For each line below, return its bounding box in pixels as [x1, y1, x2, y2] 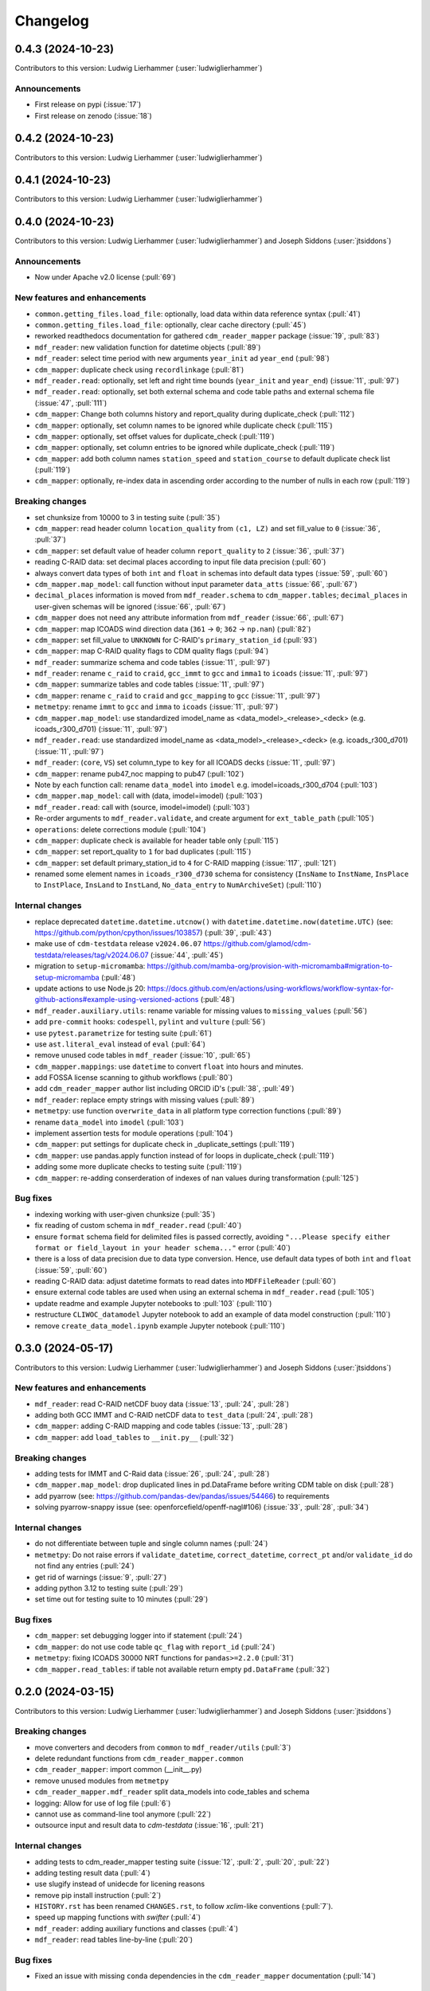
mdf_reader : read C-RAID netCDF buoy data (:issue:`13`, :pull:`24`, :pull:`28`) [34, 1398, 290, 1409]
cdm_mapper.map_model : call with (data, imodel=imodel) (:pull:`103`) [34, 791, 263, 800]
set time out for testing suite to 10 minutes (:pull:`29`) [34, 1594, 209, 1604]
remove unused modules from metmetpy [34, 1776, 169, 1786]
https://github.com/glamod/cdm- [203, 939, 312, 949]
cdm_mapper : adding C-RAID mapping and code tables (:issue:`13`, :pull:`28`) [34, 1422, 288, 1431]
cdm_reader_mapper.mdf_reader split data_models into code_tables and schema [34, 1787, 310, 1797]
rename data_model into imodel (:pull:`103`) [34, 1117, 185, 1127]
